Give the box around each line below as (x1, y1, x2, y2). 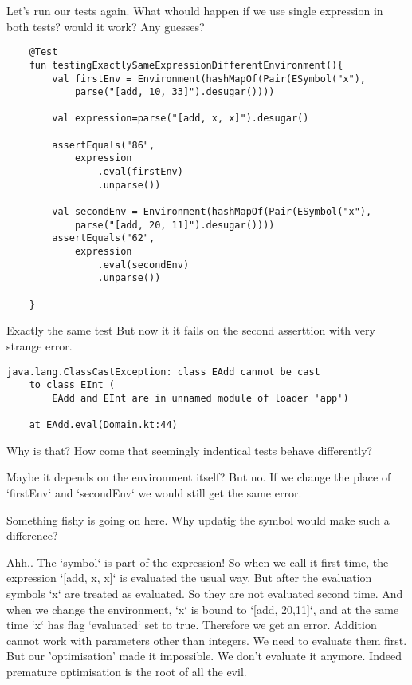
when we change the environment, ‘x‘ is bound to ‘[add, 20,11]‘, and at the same (6, 600, 399, 617)
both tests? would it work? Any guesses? (6, 18, 205, 34)
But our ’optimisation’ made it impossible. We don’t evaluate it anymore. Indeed (6, 647, 402, 664)
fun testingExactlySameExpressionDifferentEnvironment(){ (29, 59, 343, 71)
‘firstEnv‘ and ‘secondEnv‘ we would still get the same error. (6, 484, 302, 501)
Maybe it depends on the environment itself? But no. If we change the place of (6, 469, 391, 485)
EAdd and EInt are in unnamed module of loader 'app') (52, 392, 349, 404)
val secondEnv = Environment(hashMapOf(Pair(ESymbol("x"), (52, 206, 372, 218)
